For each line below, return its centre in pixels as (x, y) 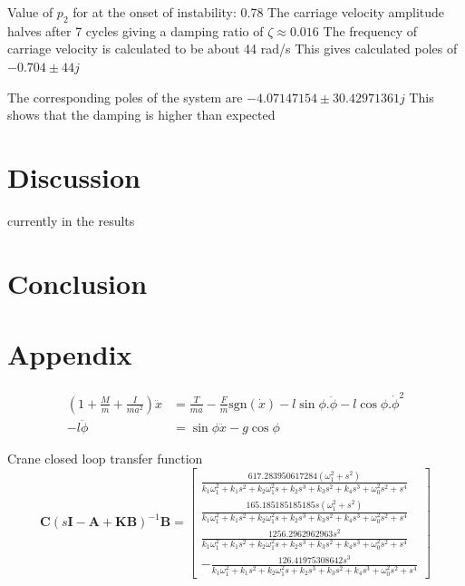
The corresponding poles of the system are (125, 97)
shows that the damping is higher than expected (141, 115)
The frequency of (370, 30)
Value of (30, 12)
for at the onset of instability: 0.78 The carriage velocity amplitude (259, 12)
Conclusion (77, 283)
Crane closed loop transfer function (105, 458)
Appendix (70, 354)
